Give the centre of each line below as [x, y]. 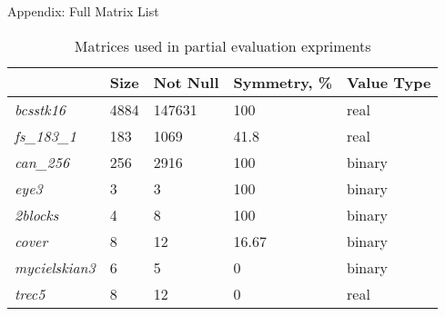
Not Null [186, 82]
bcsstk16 [40, 109]
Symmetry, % [283, 82]
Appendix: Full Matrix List [83, 11]
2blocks [37, 214]
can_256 [42, 162]
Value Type [389, 82]
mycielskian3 [55, 267]
